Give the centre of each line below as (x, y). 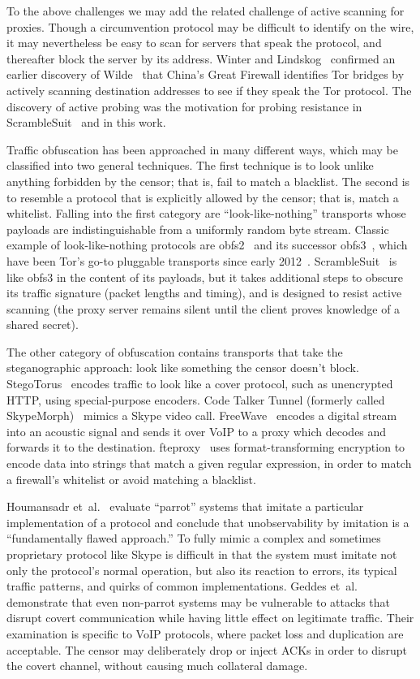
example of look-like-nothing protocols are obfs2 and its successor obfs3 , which (207, 245)
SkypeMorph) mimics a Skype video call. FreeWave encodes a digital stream (202, 415)
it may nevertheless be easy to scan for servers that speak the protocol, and (194, 43)
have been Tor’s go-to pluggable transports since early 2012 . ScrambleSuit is (202, 260)
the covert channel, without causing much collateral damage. (157, 666)
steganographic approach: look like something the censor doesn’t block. (183, 368)
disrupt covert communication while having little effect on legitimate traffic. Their (210, 618)
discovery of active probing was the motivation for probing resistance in (184, 106)
